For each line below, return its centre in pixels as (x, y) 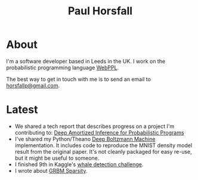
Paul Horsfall (100, 11)
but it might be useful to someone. (57, 158)
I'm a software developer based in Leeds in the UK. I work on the (86, 61)
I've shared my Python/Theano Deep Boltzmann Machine (85, 139)
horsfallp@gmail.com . (33, 86)
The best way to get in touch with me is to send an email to (78, 79)
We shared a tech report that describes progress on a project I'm (95, 126)
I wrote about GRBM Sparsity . (51, 170)
